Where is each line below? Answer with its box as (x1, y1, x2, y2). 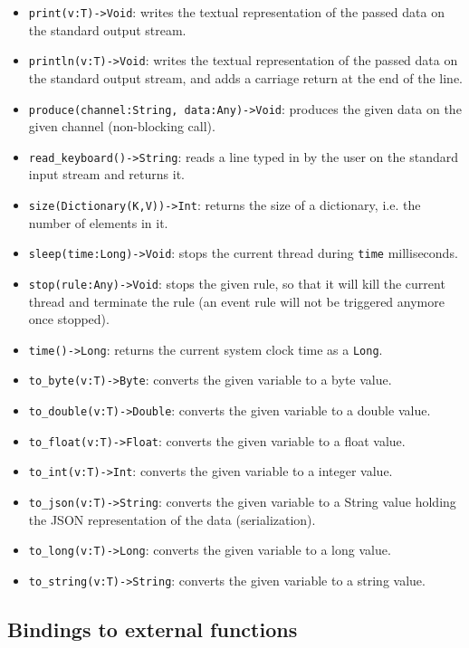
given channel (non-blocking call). (28, 117, 215, 136)
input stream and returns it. (28, 165, 185, 184)
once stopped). (28, 310, 110, 329)
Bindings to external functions (7, 615, 298, 643)
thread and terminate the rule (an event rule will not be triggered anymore (28, 291, 445, 310)
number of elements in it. (28, 213, 168, 232)
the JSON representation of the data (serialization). (28, 510, 316, 529)
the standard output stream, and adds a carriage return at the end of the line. (28, 68, 464, 87)
